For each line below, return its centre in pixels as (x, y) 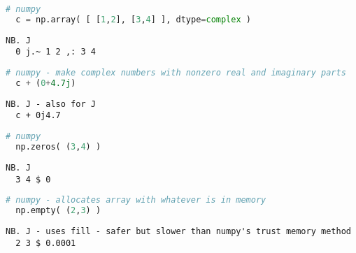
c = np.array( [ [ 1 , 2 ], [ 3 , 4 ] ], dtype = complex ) (133, 19)
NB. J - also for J (51, 104)
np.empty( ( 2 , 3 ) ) (58, 211)
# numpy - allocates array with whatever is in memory (136, 200)
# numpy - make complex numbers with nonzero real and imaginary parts (176, 73)
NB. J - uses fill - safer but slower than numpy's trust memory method (178, 231)
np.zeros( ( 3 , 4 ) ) (58, 147)
